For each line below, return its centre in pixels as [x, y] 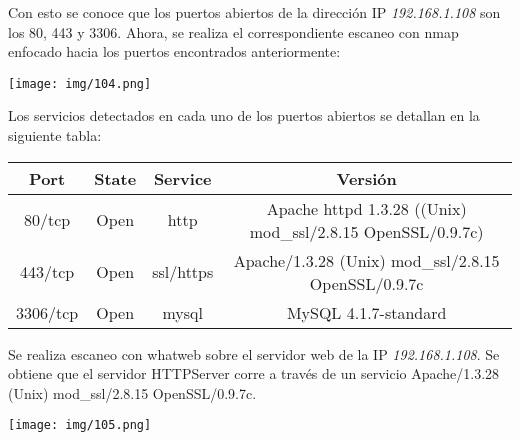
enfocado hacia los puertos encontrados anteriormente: [174, 51]
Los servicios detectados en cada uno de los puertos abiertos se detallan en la [244, 115]
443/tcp [47, 272]
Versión [366, 178]
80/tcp [47, 220]
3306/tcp [47, 312]
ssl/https [183, 272]
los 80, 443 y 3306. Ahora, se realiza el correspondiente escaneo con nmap [233, 31]
